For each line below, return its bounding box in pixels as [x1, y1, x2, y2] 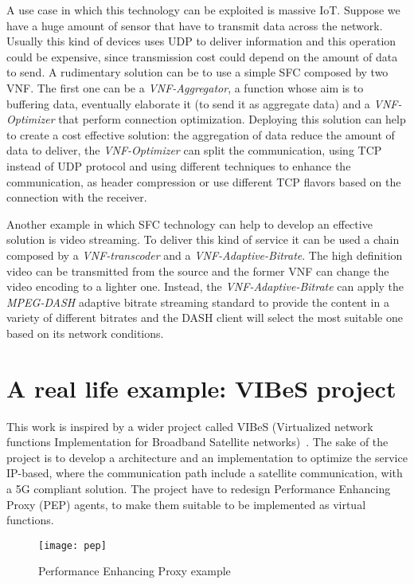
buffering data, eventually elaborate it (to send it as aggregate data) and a [6, 95, 370, 112]
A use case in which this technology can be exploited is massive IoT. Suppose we [6, 2, 400, 18]
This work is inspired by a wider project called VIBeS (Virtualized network [6, 417, 373, 434]
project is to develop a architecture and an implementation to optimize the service [6, 449, 408, 465]
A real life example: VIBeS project [6, 371, 396, 404]
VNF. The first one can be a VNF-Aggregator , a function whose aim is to [6, 79, 364, 96]
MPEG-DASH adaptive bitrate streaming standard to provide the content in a [6, 293, 389, 310]
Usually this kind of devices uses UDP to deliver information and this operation [6, 33, 396, 49]
